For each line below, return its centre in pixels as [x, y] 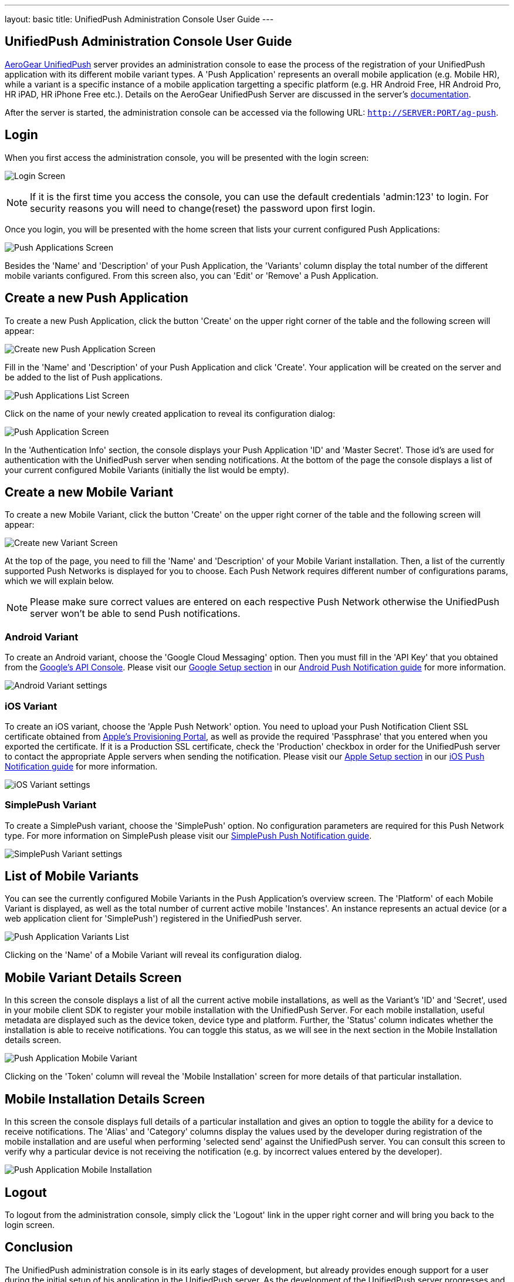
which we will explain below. [59, 581]
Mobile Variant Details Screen [93, 977]
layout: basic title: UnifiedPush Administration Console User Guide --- [139, 19]
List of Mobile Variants [72, 876]
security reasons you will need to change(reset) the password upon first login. [203, 208]
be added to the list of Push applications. [84, 377]
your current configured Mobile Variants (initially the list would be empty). [147, 470]
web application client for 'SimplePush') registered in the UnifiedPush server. [153, 919]
